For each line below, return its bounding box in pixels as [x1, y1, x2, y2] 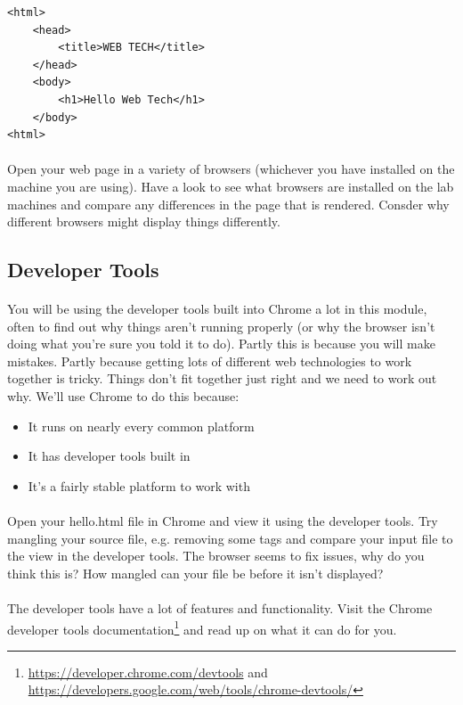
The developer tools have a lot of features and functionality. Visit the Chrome [7, 599, 433, 617]
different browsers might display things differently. [7, 212, 280, 231]
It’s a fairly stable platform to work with [28, 476, 250, 495]
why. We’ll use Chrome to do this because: [7, 387, 240, 406]
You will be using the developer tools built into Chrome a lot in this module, [7, 299, 427, 318]
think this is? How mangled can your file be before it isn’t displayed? [7, 563, 384, 582]
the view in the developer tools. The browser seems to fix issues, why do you [7, 546, 425, 565]
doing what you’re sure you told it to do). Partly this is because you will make [7, 334, 435, 353]
